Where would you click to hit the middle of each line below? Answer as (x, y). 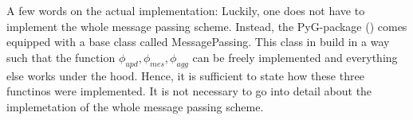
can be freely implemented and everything (295, 57)
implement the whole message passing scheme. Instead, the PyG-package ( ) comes (207, 26)
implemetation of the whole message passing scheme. (135, 106)
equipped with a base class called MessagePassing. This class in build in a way (198, 42)
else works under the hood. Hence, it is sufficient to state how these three (185, 75)
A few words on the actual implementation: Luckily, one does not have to (186, 10)
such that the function (61, 57)
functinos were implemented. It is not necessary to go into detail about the (189, 91)
